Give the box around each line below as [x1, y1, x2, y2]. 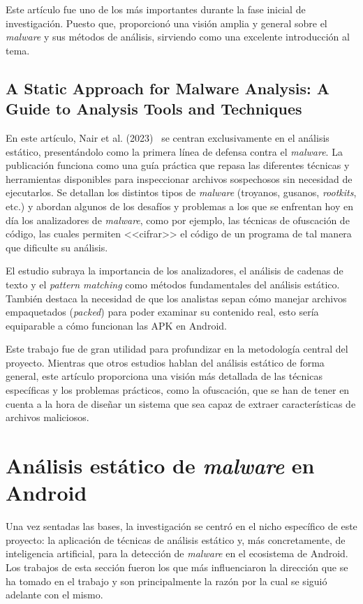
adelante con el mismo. [6, 587, 103, 602]
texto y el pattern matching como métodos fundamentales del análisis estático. [6, 277, 340, 291]
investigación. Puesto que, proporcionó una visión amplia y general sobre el [6, 15, 327, 30]
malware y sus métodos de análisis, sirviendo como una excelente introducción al [6, 29, 350, 44]
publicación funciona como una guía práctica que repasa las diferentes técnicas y [6, 158, 350, 172]
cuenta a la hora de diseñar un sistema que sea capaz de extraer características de [6, 396, 356, 411]
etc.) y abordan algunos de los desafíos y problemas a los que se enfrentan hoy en [6, 198, 354, 213]
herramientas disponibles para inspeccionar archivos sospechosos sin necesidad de [6, 171, 353, 186]
